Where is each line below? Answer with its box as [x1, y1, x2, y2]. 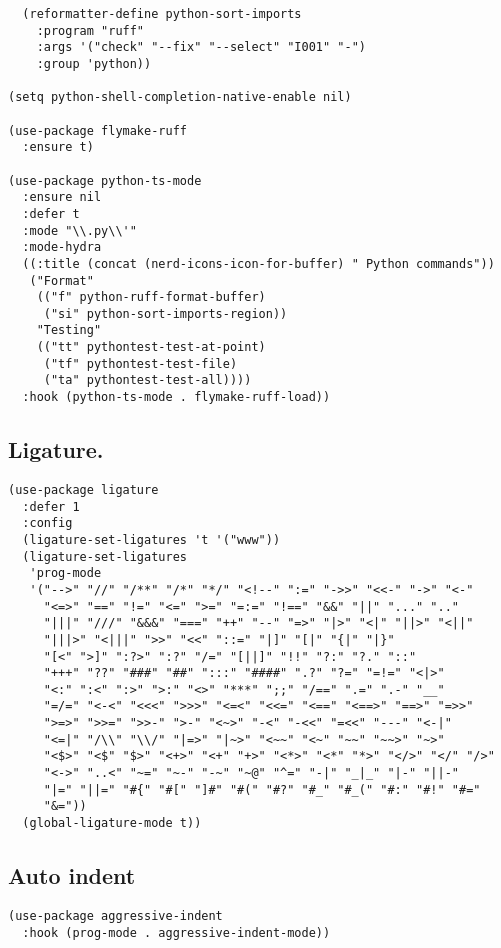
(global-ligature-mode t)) [22, 816, 202, 831]
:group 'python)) [36, 56, 152, 71]
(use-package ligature [8, 482, 159, 497]
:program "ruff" [36, 23, 145, 38]
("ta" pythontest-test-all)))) [43, 373, 252, 388]
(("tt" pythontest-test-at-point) [36, 340, 266, 355]
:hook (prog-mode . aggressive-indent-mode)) [22, 925, 331, 940]
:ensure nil [22, 190, 102, 205]
